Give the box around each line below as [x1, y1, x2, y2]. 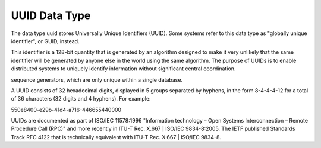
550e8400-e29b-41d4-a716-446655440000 [11, 106, 122, 113]
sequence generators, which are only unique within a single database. [11, 76, 183, 83]
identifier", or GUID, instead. [11, 37, 80, 44]
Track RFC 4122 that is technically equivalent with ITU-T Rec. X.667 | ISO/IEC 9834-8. [11, 133, 221, 140]
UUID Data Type [11, 9, 91, 22]
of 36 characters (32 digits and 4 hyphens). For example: [11, 95, 151, 102]
